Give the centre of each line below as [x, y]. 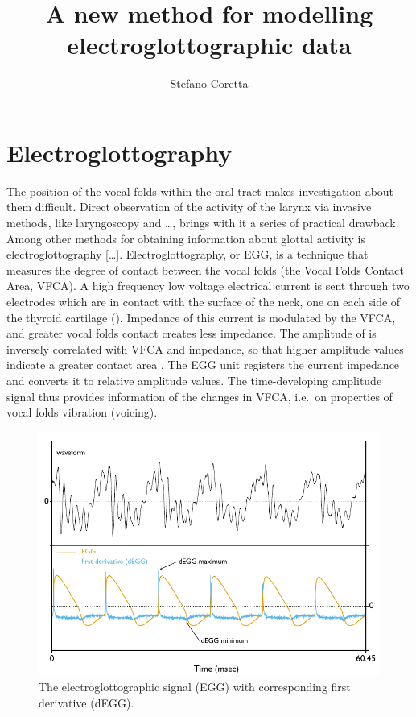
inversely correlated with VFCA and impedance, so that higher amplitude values [205, 348]
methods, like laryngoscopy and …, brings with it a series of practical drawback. [203, 223]
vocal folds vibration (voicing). [82, 412]
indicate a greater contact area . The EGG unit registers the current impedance [203, 365]
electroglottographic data [209, 45]
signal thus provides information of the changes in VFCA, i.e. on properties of [200, 396]
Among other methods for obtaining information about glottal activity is [186, 238]
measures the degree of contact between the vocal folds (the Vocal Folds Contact [206, 269]
